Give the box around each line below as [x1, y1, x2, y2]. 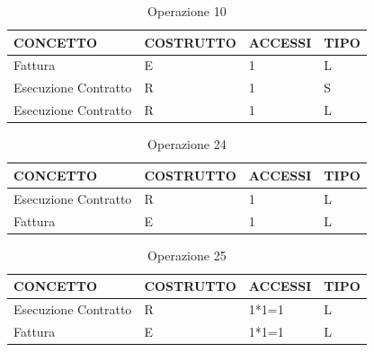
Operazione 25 [147, 245, 227, 264]
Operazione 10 [147, 2, 227, 20]
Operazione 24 [147, 135, 227, 154]
